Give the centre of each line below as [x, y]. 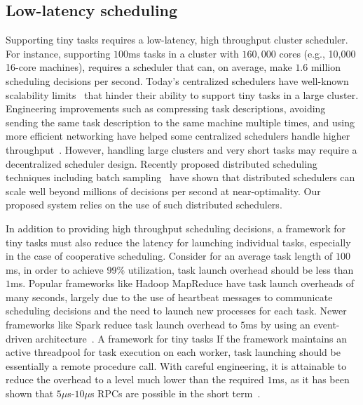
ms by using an [278, 325]
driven [19, 338]
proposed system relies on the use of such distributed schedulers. [144, 205]
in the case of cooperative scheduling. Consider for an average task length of [169, 256]
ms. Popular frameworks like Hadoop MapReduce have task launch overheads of [183, 283]
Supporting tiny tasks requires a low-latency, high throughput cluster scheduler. [177, 40]
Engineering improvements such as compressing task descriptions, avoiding [166, 108]
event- [327, 325]
